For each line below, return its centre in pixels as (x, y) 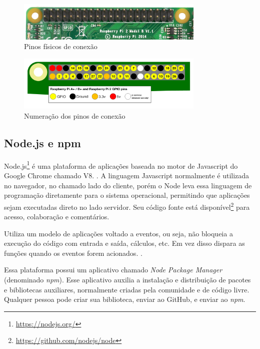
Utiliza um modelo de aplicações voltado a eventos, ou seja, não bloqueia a (118, 233)
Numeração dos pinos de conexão (75, 116)
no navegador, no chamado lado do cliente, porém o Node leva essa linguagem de (128, 185)
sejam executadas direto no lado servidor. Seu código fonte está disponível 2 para (127, 206)
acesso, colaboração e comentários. (57, 217)
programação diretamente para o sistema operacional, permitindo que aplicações (127, 195)
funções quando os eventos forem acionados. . (73, 253)
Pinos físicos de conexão (61, 46)
